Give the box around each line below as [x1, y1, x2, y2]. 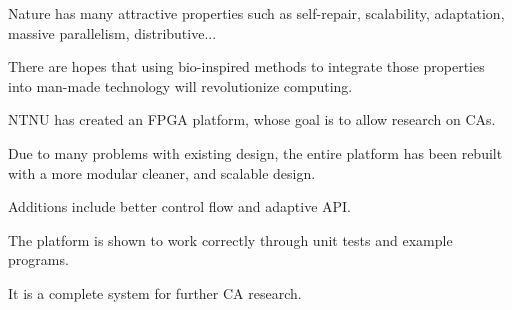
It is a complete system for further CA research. [8, 282, 302, 303]
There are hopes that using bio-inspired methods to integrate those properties [8, 56, 485, 77]
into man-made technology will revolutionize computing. [8, 75, 353, 96]
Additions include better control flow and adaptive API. [8, 196, 351, 217]
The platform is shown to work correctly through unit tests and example [8, 229, 453, 250]
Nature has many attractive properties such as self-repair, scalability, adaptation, [8, 3, 505, 23]
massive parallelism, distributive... [8, 22, 217, 43]
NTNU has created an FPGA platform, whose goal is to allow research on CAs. [8, 109, 496, 130]
